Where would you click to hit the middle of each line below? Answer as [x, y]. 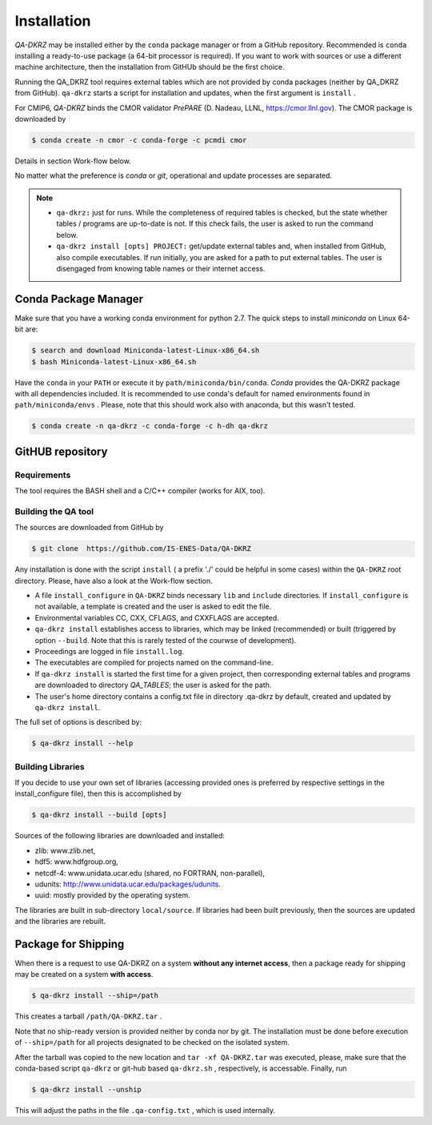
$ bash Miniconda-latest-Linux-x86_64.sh [114, 362]
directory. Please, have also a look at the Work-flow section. [114, 581]
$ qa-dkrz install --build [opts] [99, 815]
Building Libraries [50, 766]
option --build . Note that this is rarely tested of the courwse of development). [166, 640]
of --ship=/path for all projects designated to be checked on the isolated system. [152, 1043]
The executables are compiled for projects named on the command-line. [154, 663]
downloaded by [40, 119]
